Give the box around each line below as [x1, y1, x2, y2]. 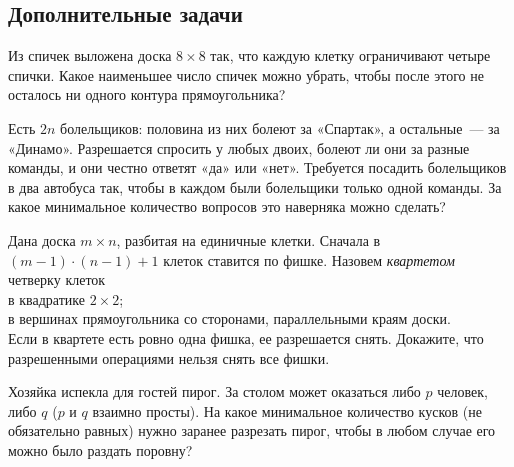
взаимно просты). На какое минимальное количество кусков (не [92, 400, 482, 421]
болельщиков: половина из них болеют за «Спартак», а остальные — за [60, 117, 500, 138]
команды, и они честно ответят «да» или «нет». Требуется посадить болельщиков [8, 157, 507, 178]
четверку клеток [8, 269, 106, 290]
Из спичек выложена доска [8, 45, 172, 66]
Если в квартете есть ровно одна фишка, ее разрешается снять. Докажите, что [8, 327, 484, 348]
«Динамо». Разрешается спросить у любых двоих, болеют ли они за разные [8, 137, 470, 158]
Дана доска [8, 229, 76, 250]
